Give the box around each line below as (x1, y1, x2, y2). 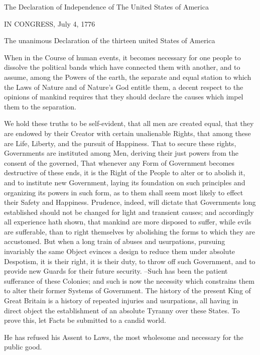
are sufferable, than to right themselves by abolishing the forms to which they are (4, 226, 255, 236)
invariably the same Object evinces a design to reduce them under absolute (4, 246, 235, 257)
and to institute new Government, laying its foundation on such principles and (4, 177, 245, 187)
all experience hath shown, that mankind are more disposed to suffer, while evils (4, 216, 251, 227)
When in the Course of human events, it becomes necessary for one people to (4, 52, 241, 62)
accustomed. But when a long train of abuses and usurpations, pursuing (4, 236, 225, 247)
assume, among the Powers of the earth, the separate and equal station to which (4, 71, 251, 82)
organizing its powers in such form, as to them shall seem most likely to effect (4, 187, 243, 197)
